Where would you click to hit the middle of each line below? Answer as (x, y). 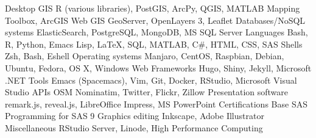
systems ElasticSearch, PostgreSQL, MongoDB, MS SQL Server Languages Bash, (156, 32)
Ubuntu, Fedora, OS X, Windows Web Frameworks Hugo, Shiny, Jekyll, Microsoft (158, 67)
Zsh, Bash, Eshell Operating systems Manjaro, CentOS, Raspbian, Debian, (145, 56)
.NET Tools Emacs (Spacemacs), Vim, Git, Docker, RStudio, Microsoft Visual (151, 80)
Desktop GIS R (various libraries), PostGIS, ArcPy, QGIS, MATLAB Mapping (153, 8)
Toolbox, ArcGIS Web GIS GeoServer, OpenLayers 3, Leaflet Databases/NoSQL (155, 20)
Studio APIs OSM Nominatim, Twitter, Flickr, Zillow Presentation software (146, 92)
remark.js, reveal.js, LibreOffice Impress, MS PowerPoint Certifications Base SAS (156, 103)
